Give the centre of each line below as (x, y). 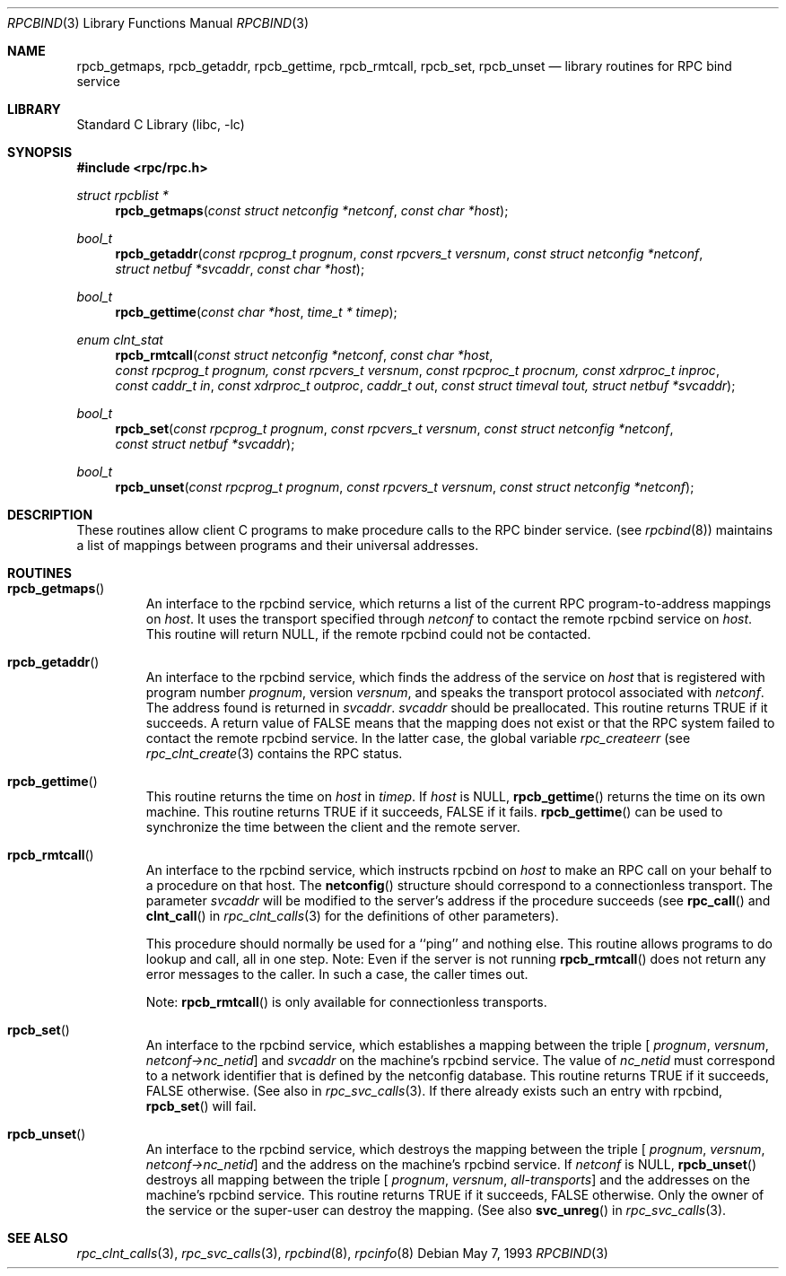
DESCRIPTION (50, 515)
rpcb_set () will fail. (201, 1106)
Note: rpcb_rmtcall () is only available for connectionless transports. (346, 1002)
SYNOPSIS (40, 152)
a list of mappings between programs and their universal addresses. (278, 545)
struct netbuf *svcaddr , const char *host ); (240, 269)
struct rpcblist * (122, 195)
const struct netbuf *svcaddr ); (205, 444)
